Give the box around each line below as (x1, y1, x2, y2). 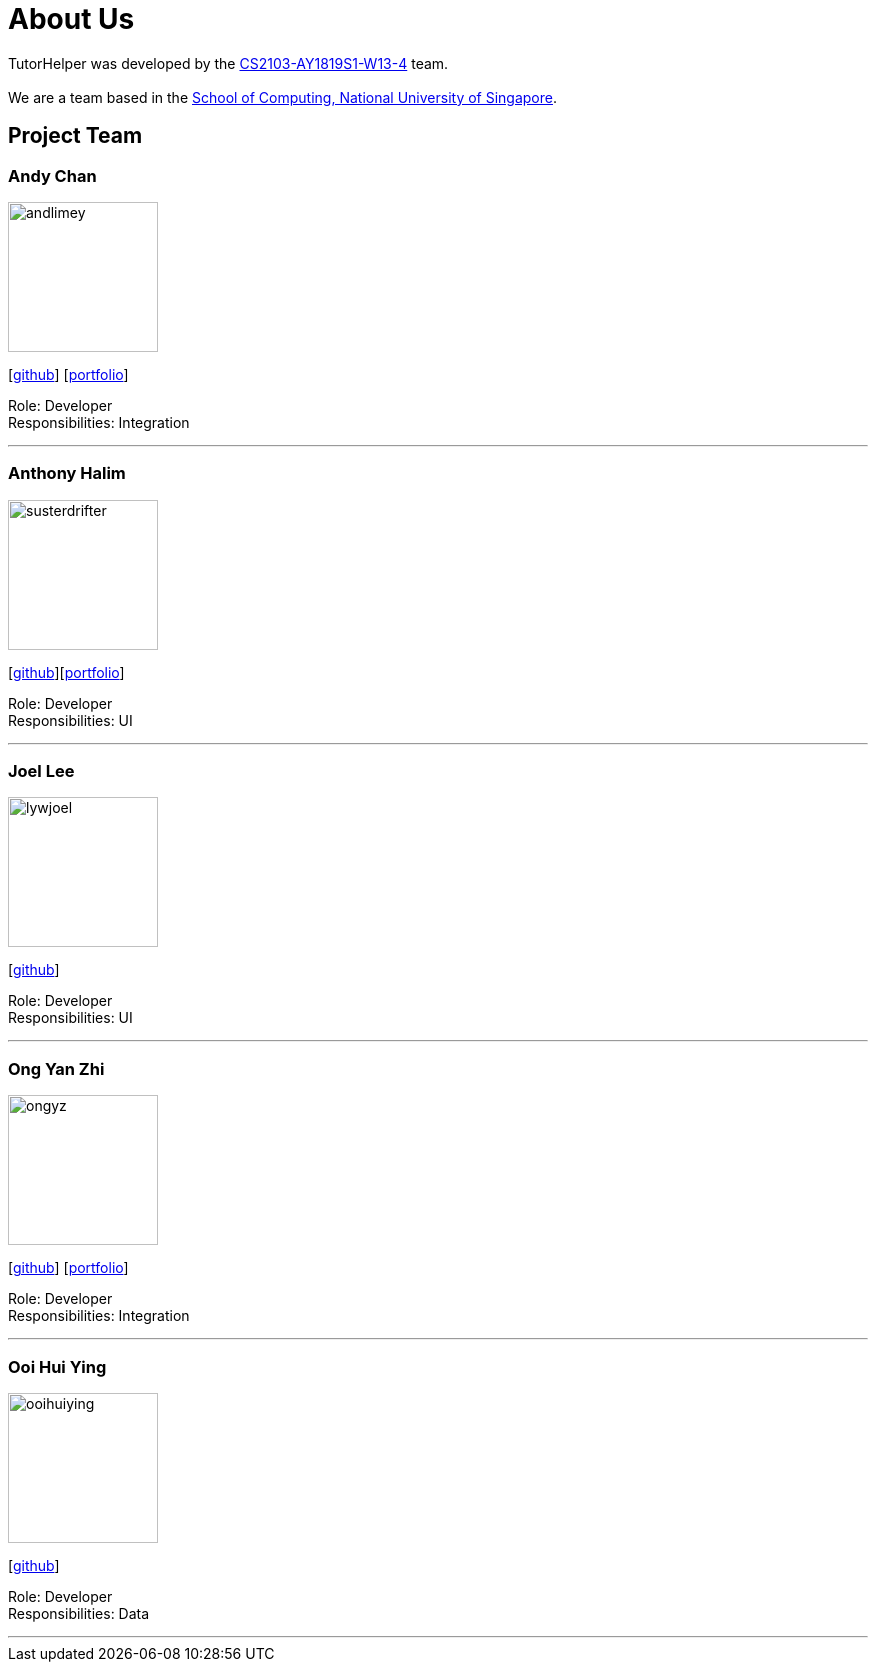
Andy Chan (8, 165, 97, 186)
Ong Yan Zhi (8, 1058, 105, 1079)
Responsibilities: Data (8, 1604, 150, 1622)
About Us (8, 2, 135, 36)
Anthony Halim (8, 463, 126, 484)
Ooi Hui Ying (8, 1356, 107, 1377)
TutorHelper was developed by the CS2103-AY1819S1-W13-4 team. (8, 54, 449, 72)
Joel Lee (8, 761, 75, 782)
